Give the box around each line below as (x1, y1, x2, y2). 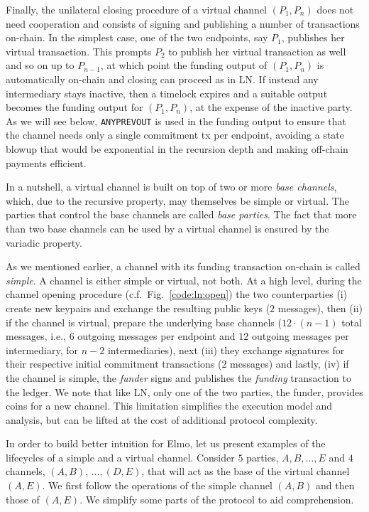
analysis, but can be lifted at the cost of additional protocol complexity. (6, 412, 318, 427)
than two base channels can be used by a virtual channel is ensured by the (6, 220, 329, 235)
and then (315, 478, 355, 493)
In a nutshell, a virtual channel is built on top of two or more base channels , (6, 179, 337, 194)
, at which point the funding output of (100, 58, 268, 73)
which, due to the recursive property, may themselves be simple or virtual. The (6, 193, 349, 208)
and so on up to (6, 58, 75, 73)
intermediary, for (6, 342, 79, 357)
